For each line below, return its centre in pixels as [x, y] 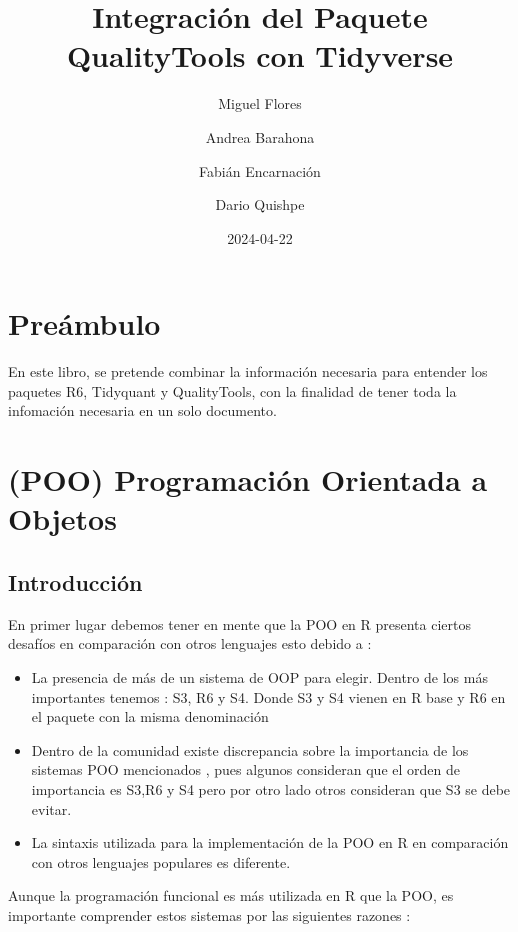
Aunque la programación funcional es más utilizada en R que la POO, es [231, 895]
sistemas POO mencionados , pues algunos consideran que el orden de [245, 769]
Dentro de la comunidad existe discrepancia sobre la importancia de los [250, 749]
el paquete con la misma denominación [150, 716]
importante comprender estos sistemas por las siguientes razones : [209, 914]
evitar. [51, 808]
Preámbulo [84, 323]
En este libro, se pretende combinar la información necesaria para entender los [248, 371]
